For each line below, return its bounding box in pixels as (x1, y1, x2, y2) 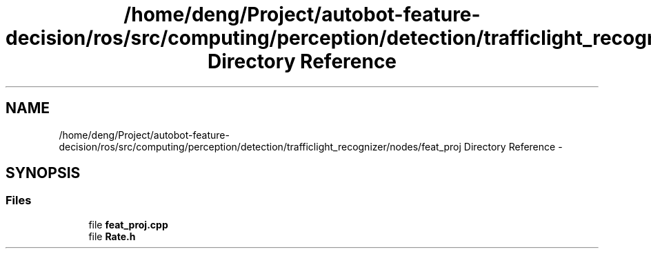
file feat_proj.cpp (88, 218, 168, 231)
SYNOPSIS (6, 164, 81, 182)
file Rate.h (88, 230, 136, 242)
